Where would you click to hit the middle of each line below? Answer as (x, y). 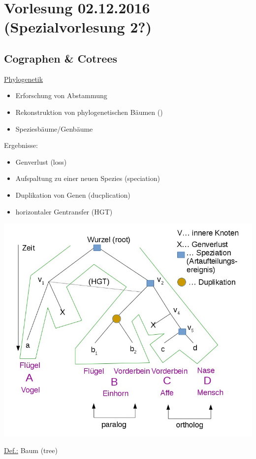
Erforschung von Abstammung (61, 95)
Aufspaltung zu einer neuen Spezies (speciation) (88, 178)
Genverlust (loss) (41, 161)
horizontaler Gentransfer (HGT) (64, 211)
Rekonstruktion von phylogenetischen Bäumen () (89, 112)
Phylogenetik (24, 79)
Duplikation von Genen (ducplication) (73, 194)
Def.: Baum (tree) (31, 450)
